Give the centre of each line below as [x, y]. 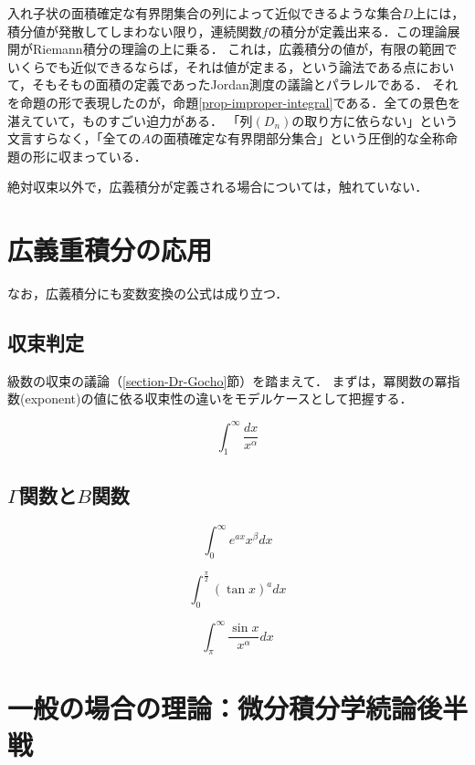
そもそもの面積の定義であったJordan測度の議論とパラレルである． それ [245, 84]
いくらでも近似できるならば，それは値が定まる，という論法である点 [212, 66]
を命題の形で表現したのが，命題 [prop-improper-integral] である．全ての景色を [234, 102]
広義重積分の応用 [110, 250]
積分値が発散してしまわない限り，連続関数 [135, 31]
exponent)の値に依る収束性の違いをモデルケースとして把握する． [219, 398]
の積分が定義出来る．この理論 [358, 31]
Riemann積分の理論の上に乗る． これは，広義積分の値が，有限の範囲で [245, 49]
